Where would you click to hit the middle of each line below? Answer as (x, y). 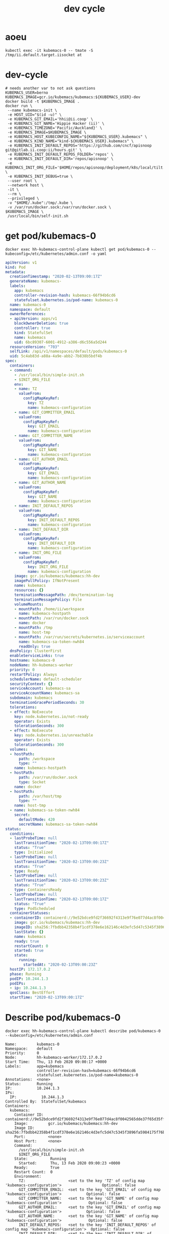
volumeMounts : (29, 604)
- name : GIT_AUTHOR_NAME (40, 482)
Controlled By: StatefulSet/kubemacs (46, 1102)
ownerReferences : (28, 314)
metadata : (16, 272)
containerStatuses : (30, 913)
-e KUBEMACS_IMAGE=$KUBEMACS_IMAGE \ (47, 132)
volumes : (19, 749)
